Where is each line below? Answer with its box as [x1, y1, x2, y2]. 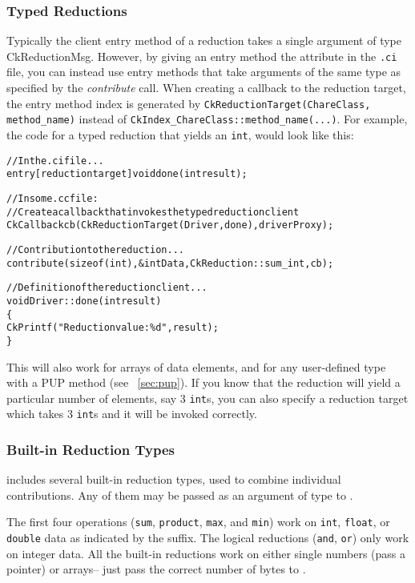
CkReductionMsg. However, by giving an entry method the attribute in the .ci [6, 47, 397, 64]
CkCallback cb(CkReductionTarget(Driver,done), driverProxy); [6, 219, 334, 231]
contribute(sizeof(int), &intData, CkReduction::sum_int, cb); [6, 257, 334, 269]
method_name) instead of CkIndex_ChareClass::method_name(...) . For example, [6, 111, 408, 127]
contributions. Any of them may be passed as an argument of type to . [6, 486, 353, 503]
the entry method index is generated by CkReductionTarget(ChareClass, [6, 94, 371, 111]
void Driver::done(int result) [6, 295, 162, 307]
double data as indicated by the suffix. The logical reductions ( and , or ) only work [6, 529, 409, 546]
